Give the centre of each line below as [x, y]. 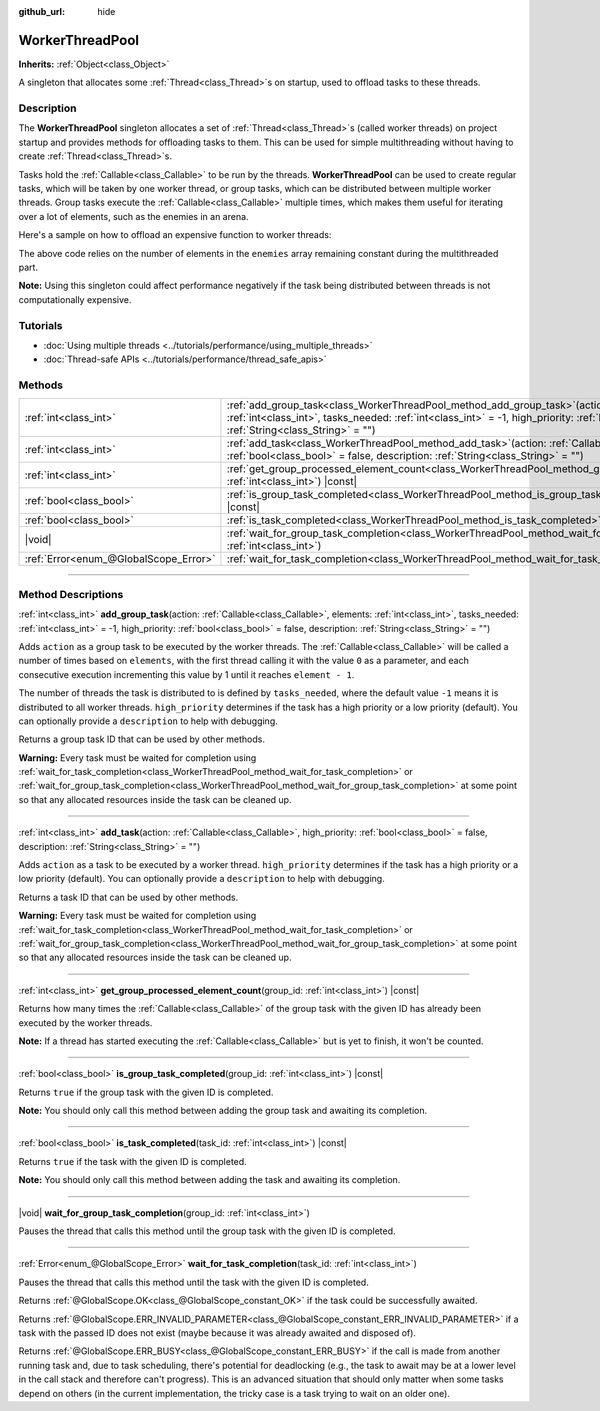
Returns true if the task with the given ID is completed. [132, 1161]
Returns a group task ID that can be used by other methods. [141, 739]
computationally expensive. [75, 299]
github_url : [41, 11]
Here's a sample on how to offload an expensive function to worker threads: [175, 235]
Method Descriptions [71, 594]
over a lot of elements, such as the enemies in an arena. [133, 216]
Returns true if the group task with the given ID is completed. [146, 1092]
